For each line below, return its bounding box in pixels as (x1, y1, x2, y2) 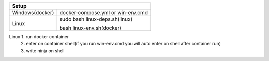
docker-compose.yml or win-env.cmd (59, 9, 148, 16)
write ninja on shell (26, 47, 65, 54)
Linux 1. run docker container (9, 34, 69, 39)
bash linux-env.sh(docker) (59, 25, 122, 31)
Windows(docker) (12, 9, 54, 16)
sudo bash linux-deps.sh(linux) (59, 16, 133, 22)
